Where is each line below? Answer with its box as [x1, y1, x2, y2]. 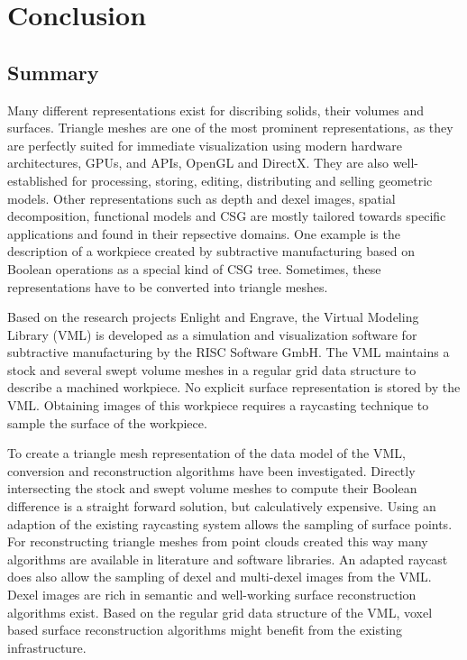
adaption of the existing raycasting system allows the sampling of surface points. [7, 514, 453, 533]
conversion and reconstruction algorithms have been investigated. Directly [7, 461, 416, 480]
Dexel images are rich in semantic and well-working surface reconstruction [7, 585, 417, 604]
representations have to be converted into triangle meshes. [7, 277, 328, 296]
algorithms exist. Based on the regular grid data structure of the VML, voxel [7, 602, 433, 621]
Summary [7, 58, 99, 86]
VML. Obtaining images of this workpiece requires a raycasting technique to [7, 396, 429, 415]
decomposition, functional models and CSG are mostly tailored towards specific [7, 206, 446, 225]
